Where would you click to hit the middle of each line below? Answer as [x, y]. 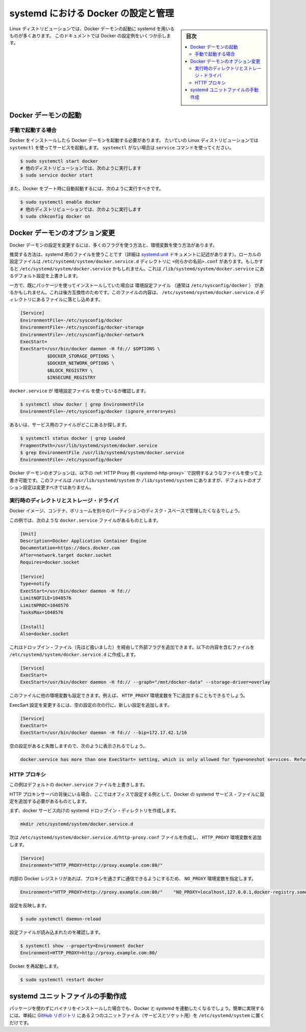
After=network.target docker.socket [66, 555]
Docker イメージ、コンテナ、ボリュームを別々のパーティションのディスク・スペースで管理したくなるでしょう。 [126, 511]
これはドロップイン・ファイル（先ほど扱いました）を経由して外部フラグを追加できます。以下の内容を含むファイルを [132, 647]
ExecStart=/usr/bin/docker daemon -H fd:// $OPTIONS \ [90, 349]
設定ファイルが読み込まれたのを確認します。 [56, 932]
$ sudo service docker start [57, 175]
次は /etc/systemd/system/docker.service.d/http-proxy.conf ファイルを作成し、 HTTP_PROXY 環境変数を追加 [136, 837]
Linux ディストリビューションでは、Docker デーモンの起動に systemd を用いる [92, 29]
